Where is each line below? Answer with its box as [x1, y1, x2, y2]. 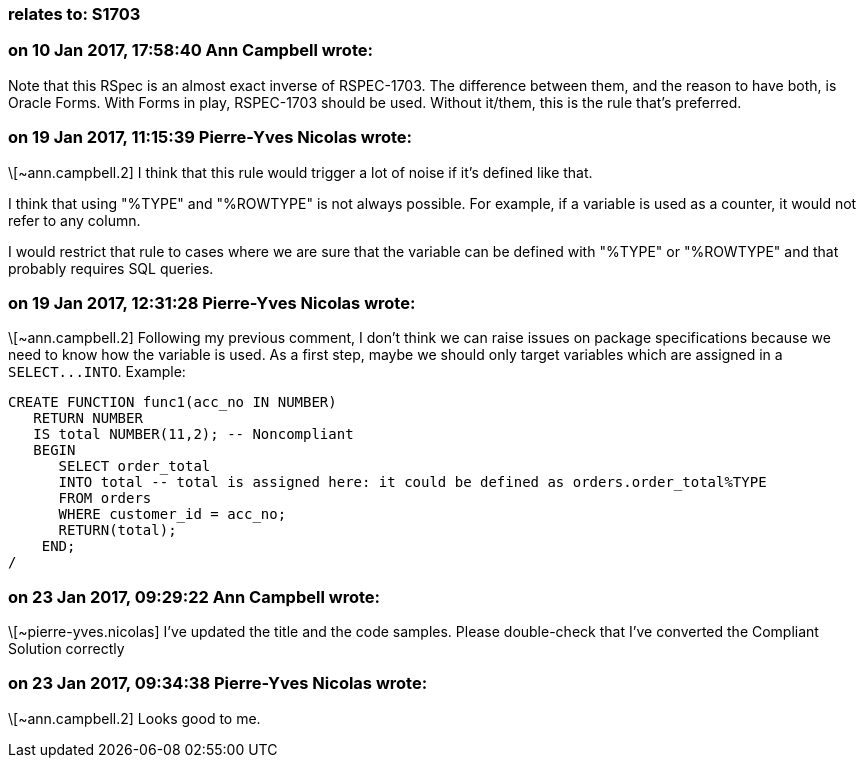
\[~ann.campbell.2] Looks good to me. [8, 709, 261, 727]
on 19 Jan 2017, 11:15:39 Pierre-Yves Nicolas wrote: [8, 127, 412, 148]
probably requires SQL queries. [8, 259, 214, 277]
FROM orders [58, 490, 152, 507]
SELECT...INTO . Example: [8, 363, 186, 381]
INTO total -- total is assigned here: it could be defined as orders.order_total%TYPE [58, 474, 767, 491]
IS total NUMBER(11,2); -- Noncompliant [33, 426, 354, 443]
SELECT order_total [58, 458, 211, 475]
